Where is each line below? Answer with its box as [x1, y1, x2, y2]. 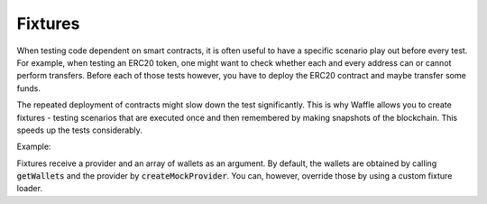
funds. [16, 82, 41, 94]
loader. [16, 183, 42, 194]
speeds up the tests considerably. [16, 125, 143, 135]
